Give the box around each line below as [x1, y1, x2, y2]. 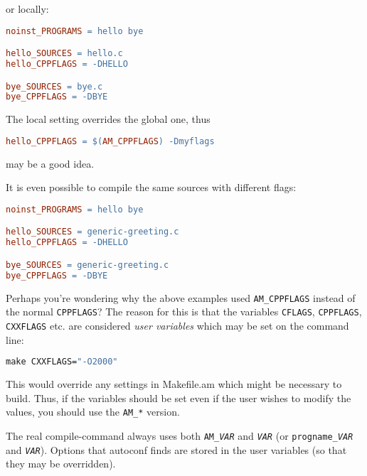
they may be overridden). [6, 456, 116, 471]
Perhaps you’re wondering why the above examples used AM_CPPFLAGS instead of [6, 290, 356, 305]
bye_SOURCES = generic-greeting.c [6, 259, 169, 270]
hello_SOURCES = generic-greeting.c [6, 227, 179, 237]
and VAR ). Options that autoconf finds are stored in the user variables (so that [6, 442, 347, 457]
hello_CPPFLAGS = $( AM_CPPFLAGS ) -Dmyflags [6, 136, 215, 146]
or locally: [6, 1, 49, 16]
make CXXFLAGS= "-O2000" [6, 357, 118, 367]
